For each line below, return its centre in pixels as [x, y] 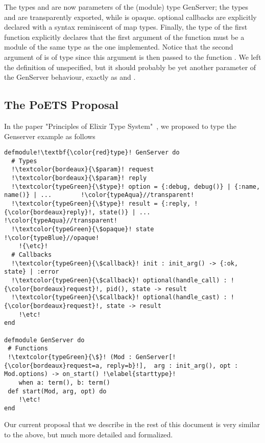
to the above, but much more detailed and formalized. [89, 435]
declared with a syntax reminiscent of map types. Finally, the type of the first [126, 27]
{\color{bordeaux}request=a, [54, 366]
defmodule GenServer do [44, 340]
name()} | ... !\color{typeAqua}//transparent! [99, 195]
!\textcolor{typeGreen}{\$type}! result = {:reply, [101, 204]
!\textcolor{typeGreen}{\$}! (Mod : [70, 357]
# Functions [28, 349]
